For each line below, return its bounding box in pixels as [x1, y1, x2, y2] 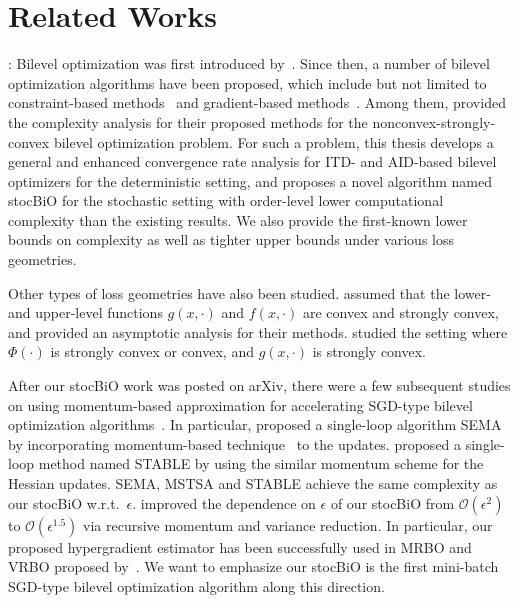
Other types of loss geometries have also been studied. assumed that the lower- [8, 282, 491, 303]
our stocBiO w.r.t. [8, 492, 120, 513]
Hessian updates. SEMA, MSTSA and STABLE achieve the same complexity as [8, 473, 498, 493]
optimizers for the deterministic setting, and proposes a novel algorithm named [8, 170, 492, 191]
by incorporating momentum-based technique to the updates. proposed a [8, 433, 462, 454]
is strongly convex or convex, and [50, 341, 254, 362]
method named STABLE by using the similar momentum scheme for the [38, 453, 484, 474]
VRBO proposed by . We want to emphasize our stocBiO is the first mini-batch [8, 556, 499, 577]
